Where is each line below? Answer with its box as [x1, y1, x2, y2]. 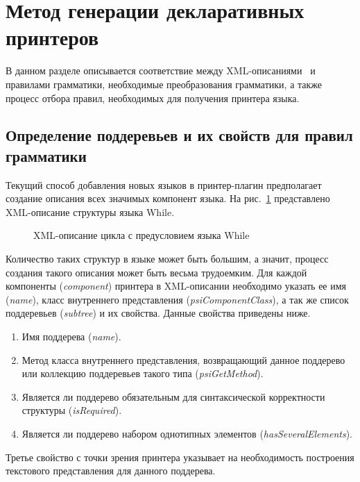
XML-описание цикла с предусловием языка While [33, 228, 250, 242]
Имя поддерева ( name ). [22, 329, 121, 344]
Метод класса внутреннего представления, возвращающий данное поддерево [22, 352, 345, 367]
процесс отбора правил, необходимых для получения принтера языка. [6, 90, 300, 105]
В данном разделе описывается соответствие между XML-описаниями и [6, 63, 316, 78]
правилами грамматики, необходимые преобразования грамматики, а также [6, 76, 323, 91]
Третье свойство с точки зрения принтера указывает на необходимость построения [6, 449, 354, 464]
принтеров [6, 23, 99, 51]
